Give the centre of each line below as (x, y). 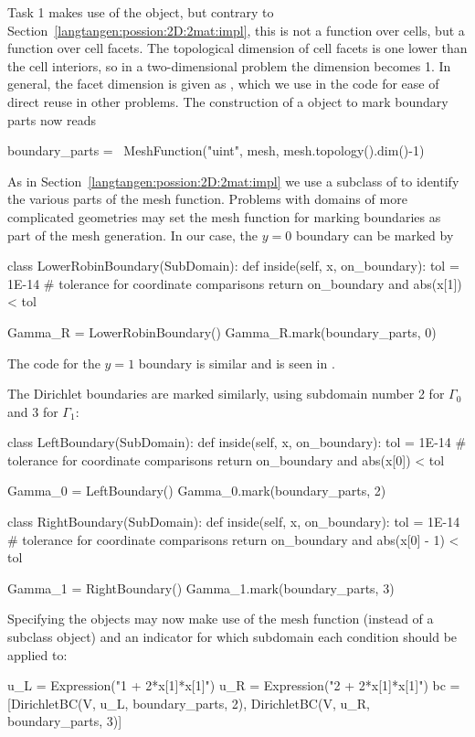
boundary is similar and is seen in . (237, 363)
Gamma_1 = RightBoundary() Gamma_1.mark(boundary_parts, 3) (201, 587)
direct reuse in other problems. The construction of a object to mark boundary (228, 101)
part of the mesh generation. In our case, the (133, 235)
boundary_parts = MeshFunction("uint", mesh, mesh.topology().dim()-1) (216, 150)
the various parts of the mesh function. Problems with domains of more (207, 199)
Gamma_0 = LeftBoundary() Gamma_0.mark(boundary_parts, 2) (197, 491)
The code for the (54, 363)
